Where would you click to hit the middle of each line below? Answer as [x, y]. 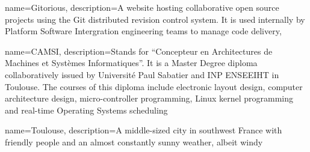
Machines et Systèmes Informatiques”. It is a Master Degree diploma [131, 63]
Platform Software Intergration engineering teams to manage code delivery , [143, 31]
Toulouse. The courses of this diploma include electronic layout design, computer [154, 86]
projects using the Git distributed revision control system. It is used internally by [155, 19]
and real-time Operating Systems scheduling [86, 110]
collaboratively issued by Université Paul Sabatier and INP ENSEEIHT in [142, 74]
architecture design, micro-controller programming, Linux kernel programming [149, 98]
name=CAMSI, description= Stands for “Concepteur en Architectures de [139, 51]
